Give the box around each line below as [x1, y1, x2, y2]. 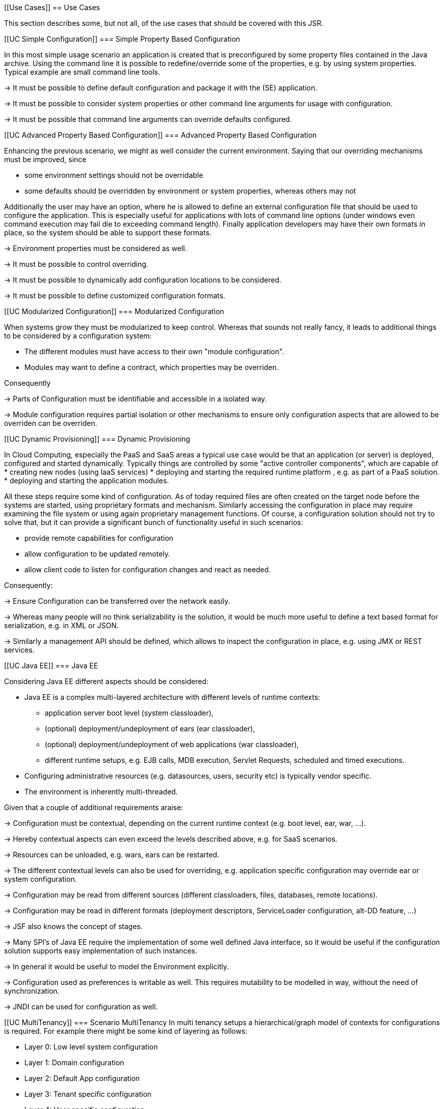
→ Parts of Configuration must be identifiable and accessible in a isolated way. [4, 394, 267, 403]
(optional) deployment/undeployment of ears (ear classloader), [45, 724, 255, 733]
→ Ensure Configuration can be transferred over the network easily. [4, 597, 230, 605]
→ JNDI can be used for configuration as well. [4, 1002, 158, 1011]
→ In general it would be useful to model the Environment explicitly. [4, 962, 229, 971]
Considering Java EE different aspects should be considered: [4, 677, 209, 686]
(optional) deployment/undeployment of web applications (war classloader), [45, 740, 299, 749]
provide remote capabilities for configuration [24, 534, 174, 542]
